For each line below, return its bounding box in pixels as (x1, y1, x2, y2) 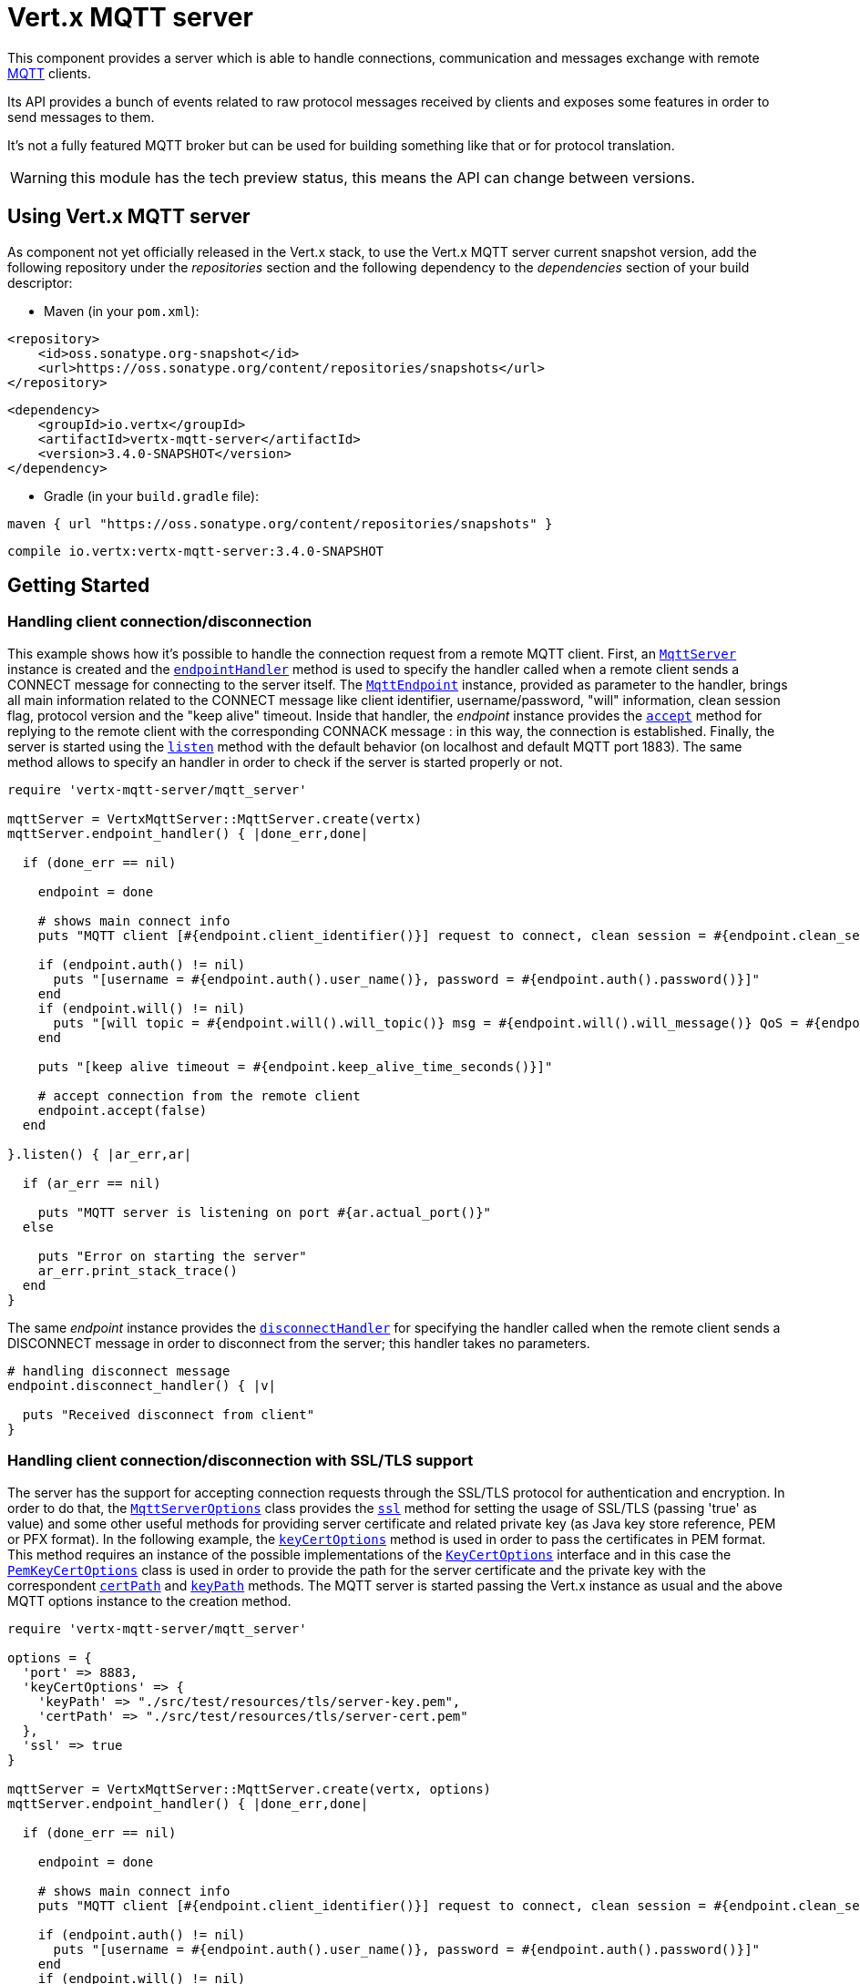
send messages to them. (7, 108, 155, 125)
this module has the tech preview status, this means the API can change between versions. (70, 168, 695, 187)
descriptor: (7, 274, 73, 291)
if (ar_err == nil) (22, 1175, 161, 1191)
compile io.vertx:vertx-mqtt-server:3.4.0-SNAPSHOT (7, 543, 384, 558)
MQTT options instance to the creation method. (7, 1592, 292, 1609)
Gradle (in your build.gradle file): (44, 487, 260, 504)
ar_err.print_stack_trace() (37, 1263, 238, 1278)
